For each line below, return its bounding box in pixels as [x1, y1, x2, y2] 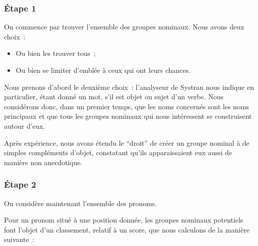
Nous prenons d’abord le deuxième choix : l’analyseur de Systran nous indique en [4, 81, 254, 92]
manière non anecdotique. [4, 157, 82, 167]
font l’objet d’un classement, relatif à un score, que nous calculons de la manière [4, 224, 249, 235]
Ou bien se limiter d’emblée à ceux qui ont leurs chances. [15, 65, 190, 75]
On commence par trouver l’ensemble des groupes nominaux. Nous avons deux [4, 21, 244, 32]
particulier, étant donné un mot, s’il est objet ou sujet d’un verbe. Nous [4, 91, 224, 102]
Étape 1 [4, 1, 36, 14]
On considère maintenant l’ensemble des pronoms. [4, 198, 157, 208]
